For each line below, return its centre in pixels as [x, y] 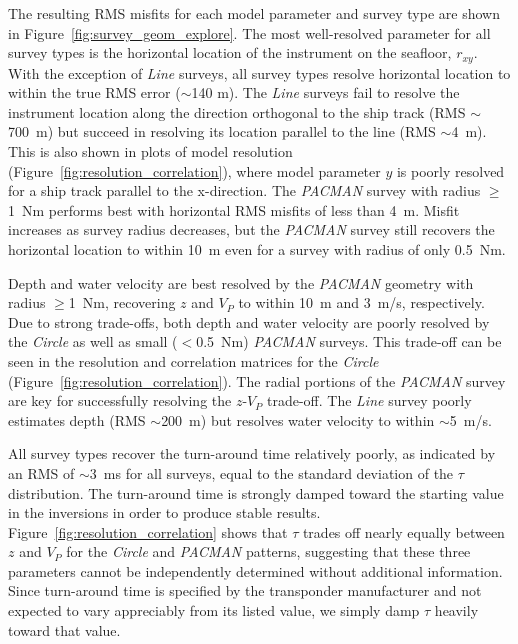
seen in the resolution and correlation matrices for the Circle [193, 360]
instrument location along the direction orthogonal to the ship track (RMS [237, 111]
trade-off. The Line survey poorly [369, 400]
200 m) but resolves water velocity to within [298, 419]
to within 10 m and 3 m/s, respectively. [361, 302]
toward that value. [64, 629]
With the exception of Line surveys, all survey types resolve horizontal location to [259, 72]
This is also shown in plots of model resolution [150, 151]
